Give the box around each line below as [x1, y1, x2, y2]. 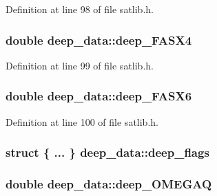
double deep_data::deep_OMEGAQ [6, 175, 212, 192]
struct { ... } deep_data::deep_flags [6, 144, 209, 161]
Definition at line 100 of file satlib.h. [6, 114, 158, 129]
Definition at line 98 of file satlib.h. [6, 2, 154, 16]
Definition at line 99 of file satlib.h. [6, 58, 154, 72]
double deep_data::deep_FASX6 [6, 87, 192, 105]
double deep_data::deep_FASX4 [6, 31, 192, 48]
